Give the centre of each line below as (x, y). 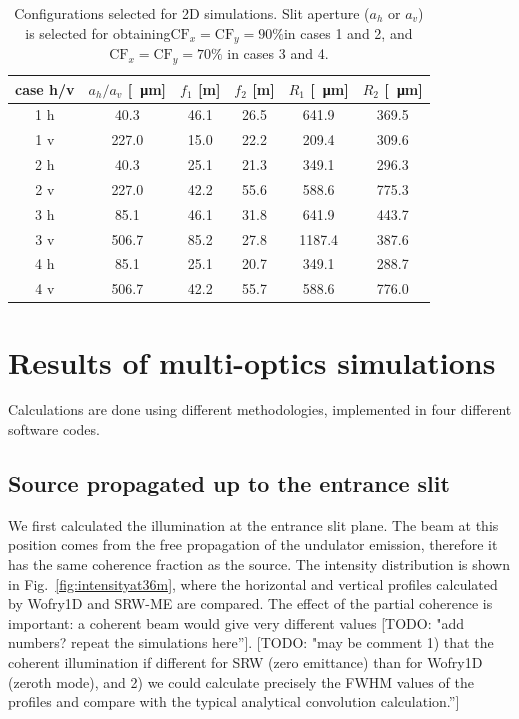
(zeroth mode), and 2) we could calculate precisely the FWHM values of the (241, 681)
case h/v (45, 88)
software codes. (54, 429)
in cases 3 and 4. (278, 53)
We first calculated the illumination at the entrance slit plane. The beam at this (253, 524)
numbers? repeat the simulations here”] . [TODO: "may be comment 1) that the (251, 642)
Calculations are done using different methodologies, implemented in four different (260, 409)
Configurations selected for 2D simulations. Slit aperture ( (192, 13)
